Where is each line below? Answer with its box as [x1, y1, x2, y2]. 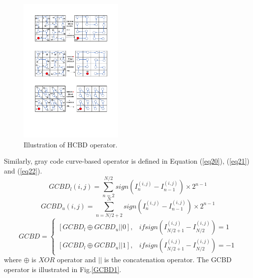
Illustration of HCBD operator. [24, 139, 118, 149]
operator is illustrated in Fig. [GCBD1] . [4, 264, 122, 275]
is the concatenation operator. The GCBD [104, 254, 232, 265]
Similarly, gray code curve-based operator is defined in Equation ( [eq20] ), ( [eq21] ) [4, 156, 250, 166]
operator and [57, 254, 96, 265]
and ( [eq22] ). [4, 166, 42, 176]
